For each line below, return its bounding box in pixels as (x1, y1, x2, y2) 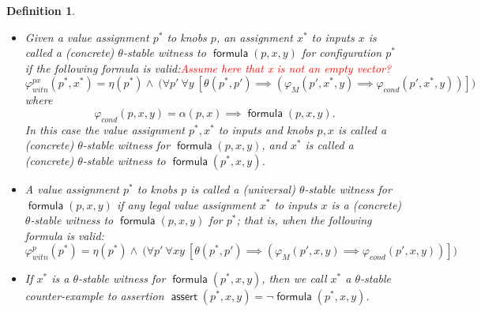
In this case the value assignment (24, 121, 185, 137)
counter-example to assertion (24, 288, 164, 304)
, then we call (261, 270, 327, 287)
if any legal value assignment (116, 196, 256, 212)
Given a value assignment (24, 28, 149, 45)
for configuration (301, 44, 382, 61)
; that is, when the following (236, 212, 372, 228)
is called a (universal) (190, 180, 295, 197)
